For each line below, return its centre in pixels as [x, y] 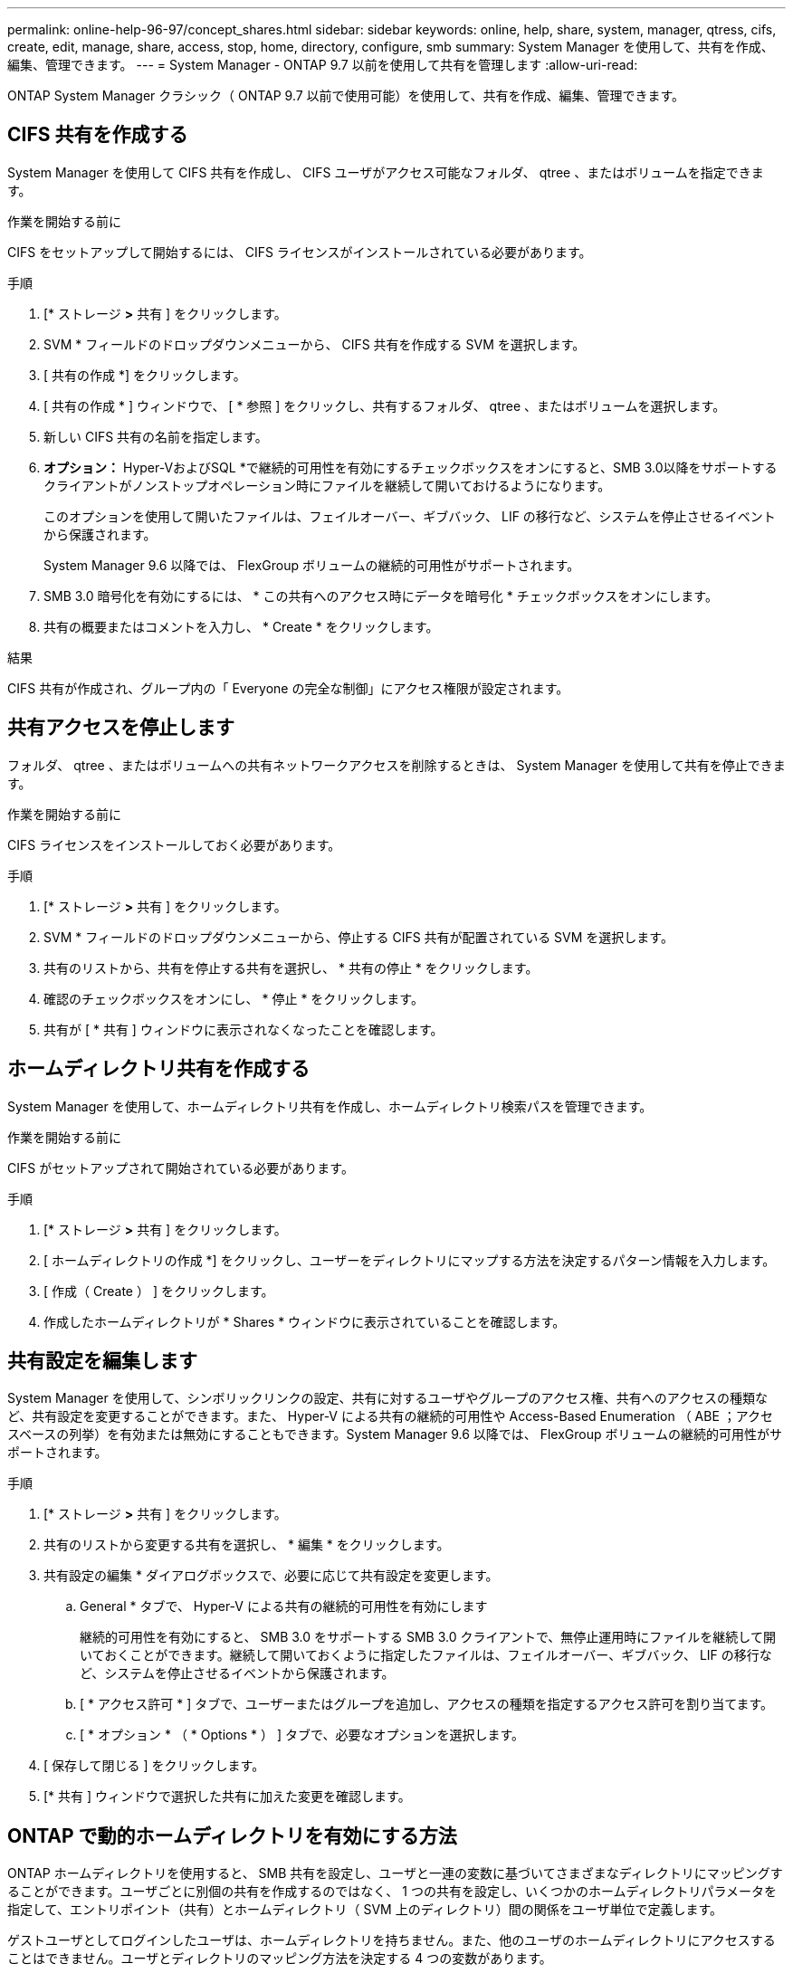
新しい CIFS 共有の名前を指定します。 [156, 436]
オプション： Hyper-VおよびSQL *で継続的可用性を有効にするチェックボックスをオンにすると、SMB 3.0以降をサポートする [411, 467]
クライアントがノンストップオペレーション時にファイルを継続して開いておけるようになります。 [327, 485]
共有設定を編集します [102, 1360]
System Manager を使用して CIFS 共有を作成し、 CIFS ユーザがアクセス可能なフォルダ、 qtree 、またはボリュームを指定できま [386, 172]
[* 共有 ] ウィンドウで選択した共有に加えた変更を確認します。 [227, 1797]
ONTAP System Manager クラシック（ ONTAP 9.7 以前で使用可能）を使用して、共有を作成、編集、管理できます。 [346, 95]
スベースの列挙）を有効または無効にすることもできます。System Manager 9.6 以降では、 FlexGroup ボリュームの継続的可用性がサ [395, 1434]
